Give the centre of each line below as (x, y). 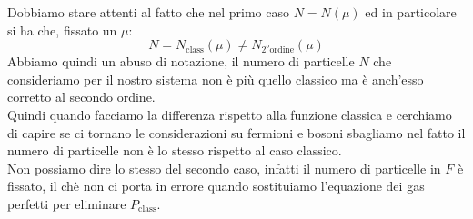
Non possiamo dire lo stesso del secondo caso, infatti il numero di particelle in (224, 168)
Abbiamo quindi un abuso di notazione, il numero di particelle (181, 61)
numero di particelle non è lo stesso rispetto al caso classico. (175, 150)
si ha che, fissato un (62, 30)
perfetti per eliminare (67, 203)
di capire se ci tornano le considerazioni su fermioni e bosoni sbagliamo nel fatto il (236, 132)
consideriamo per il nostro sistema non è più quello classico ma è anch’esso (216, 79)
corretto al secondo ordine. (81, 97)
